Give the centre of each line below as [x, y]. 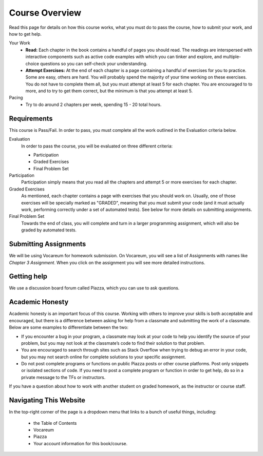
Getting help [28, 277]
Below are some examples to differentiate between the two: [69, 328]
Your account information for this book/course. [80, 443]
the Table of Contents [55, 423]
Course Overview [45, 13]
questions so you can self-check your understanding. [94, 63]
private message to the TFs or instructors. [63, 377]
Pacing [16, 98]
